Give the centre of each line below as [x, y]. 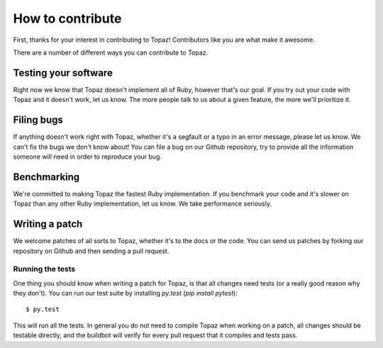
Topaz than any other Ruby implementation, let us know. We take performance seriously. [143, 204]
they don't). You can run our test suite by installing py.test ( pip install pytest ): [125, 293]
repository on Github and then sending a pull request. [91, 251]
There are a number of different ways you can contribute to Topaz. [111, 52]
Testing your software [63, 73]
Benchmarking [46, 177]
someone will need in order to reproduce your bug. [88, 157]
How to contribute [67, 18]
